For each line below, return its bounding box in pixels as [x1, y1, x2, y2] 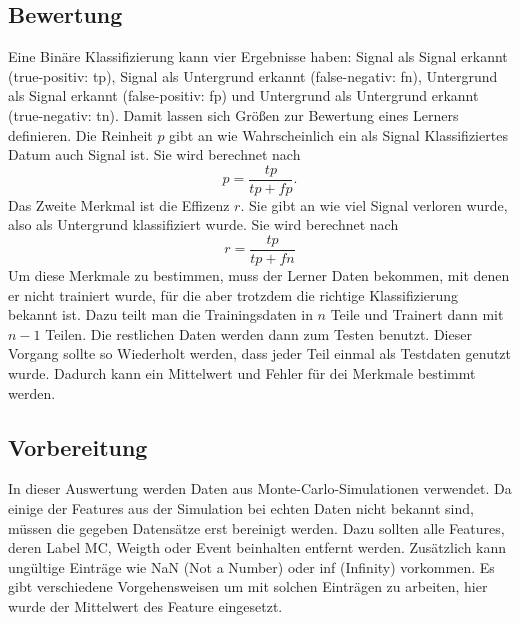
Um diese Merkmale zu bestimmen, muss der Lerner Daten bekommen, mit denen [8, 265, 510, 286]
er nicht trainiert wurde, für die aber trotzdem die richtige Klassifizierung [8, 284, 459, 305]
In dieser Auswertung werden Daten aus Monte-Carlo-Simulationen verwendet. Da [8, 478, 512, 499]
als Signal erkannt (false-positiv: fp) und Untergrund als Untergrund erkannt [8, 85, 479, 106]
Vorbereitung [8, 431, 148, 462]
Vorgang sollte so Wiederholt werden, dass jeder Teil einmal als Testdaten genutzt [8, 343, 512, 364]
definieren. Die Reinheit [8, 124, 153, 145]
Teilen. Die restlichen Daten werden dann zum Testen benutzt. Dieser [45, 323, 472, 344]
